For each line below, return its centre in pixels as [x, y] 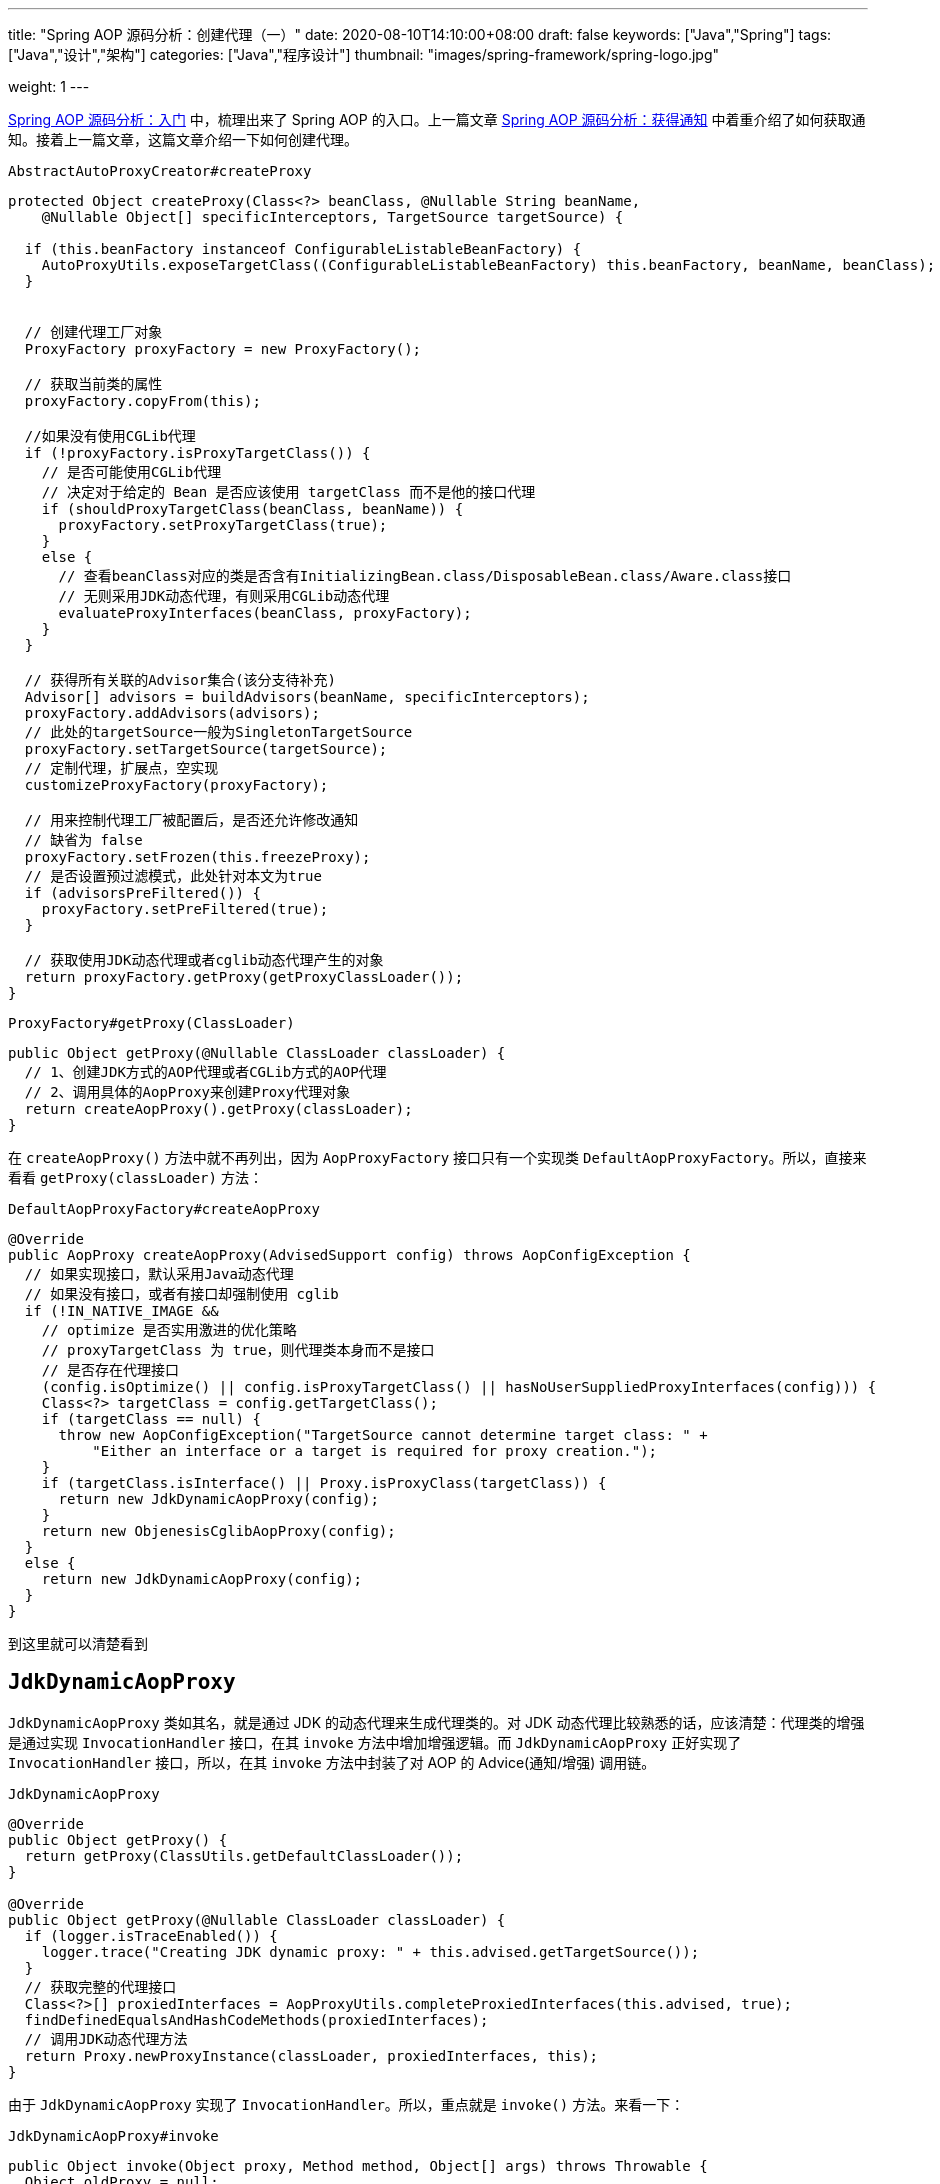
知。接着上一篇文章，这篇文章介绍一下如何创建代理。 [183, 139]
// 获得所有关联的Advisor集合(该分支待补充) [180, 680]
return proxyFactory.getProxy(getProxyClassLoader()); [244, 977]
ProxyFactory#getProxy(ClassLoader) [151, 1023]
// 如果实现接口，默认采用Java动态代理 [159, 1274]
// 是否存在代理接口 [110, 1370]
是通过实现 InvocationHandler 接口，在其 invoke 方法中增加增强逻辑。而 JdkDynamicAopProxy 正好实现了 [375, 1742]
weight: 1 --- [49, 86]
